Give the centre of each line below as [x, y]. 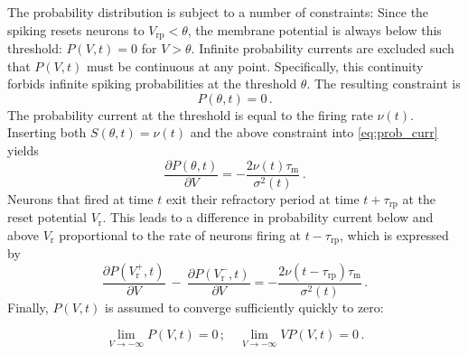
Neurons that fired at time [80, 198]
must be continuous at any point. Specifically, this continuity [255, 65]
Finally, [28, 307]
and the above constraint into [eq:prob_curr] [314, 132]
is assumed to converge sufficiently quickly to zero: [244, 307]
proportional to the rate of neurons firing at [180, 234]
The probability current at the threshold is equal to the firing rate [190, 114]
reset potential [47, 217]
